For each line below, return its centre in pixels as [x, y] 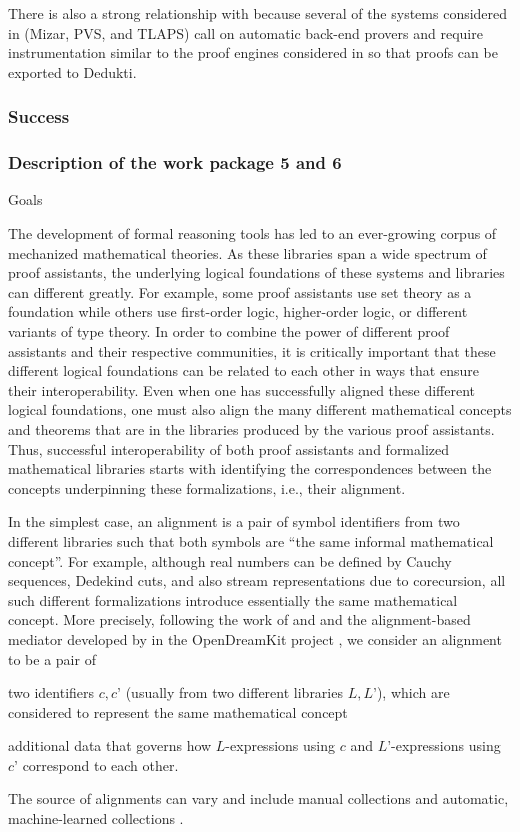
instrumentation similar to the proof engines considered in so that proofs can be [253, 52]
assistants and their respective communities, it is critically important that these [252, 350]
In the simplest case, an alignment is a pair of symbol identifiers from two [234, 521]
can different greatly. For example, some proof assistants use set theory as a [240, 291]
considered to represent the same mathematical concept [178, 711]
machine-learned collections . [96, 818]
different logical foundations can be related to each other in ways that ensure [243, 370]
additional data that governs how [110, 745]
